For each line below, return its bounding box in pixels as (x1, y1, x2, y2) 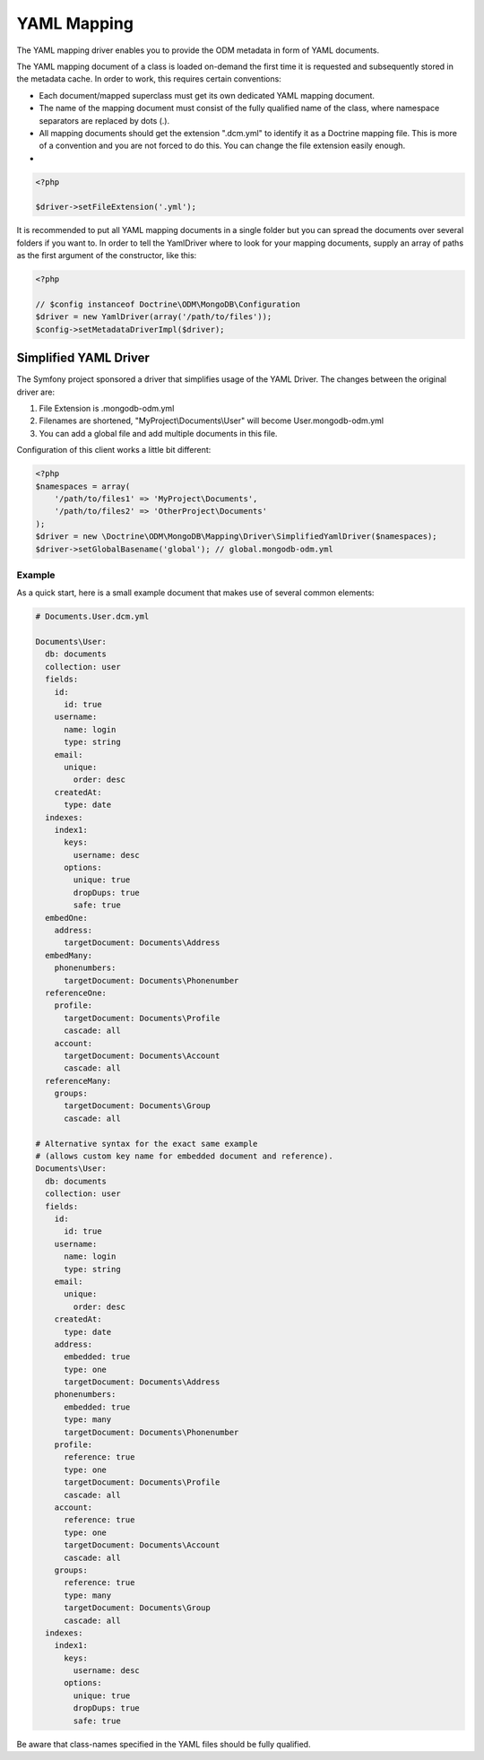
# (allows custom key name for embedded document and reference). (35, 1151, 333, 1161)
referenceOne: (45, 987, 108, 998)
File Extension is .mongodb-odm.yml (39, 403, 175, 414)
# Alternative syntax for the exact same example (35, 1139, 258, 1149)
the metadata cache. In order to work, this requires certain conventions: (16, 74, 281, 84)
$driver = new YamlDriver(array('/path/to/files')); (35, 312, 272, 322)
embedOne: (45, 913, 89, 923)
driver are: (16, 386, 56, 397)
